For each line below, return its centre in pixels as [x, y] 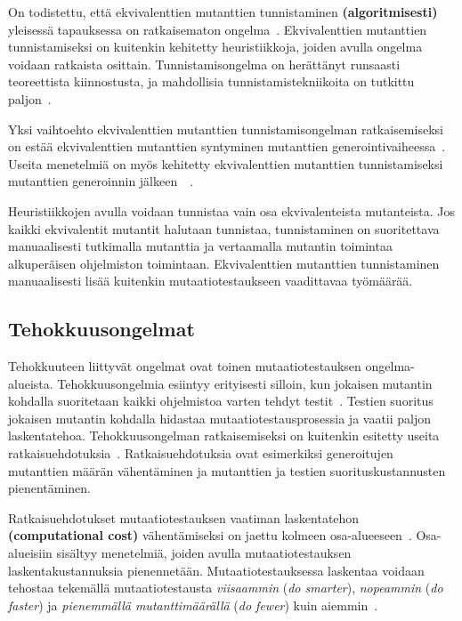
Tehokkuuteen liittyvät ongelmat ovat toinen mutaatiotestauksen [185, 366]
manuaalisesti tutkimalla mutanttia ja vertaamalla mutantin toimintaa [200, 246]
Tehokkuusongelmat [101, 329]
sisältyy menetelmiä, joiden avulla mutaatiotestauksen [204, 553]
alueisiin [30, 553]
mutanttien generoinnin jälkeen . [101, 181]
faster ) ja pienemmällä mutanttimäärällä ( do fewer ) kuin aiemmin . [193, 605]
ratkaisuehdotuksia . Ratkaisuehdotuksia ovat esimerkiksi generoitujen [201, 453]
